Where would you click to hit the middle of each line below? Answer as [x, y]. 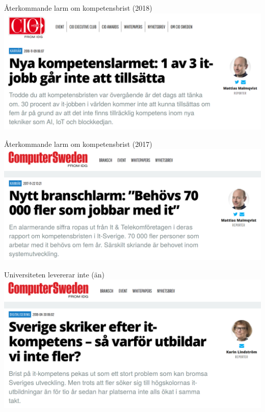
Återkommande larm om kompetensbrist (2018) [78, 8]
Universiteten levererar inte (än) [55, 274]
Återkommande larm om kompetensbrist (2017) [78, 144]
